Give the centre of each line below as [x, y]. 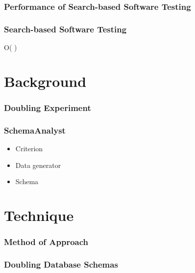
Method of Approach [46, 242]
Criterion [29, 149]
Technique [39, 215]
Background [45, 81]
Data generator [38, 165]
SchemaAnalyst [35, 130]
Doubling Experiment [48, 107]
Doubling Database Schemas [61, 264]
